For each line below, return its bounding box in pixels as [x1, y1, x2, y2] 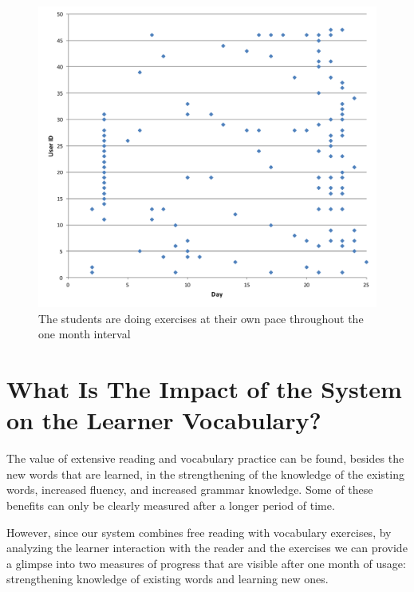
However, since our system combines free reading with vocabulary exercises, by [6, 523, 392, 540]
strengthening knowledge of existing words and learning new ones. [6, 570, 329, 587]
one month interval [38, 326, 131, 342]
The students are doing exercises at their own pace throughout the [38, 310, 364, 326]
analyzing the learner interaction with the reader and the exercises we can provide [6, 539, 408, 556]
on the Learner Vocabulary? [6, 404, 321, 436]
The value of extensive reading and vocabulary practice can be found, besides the [6, 450, 404, 467]
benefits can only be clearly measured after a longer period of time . [6, 497, 335, 514]
